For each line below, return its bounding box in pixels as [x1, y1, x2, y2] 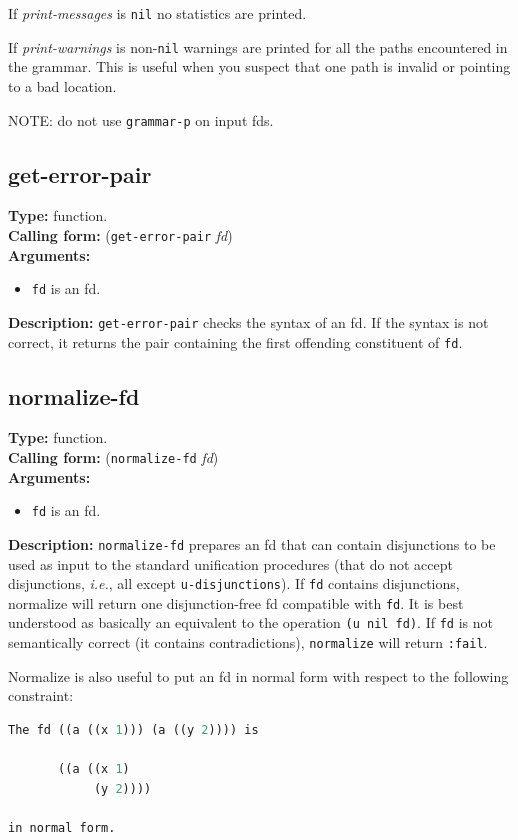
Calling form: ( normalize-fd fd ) [8, 446, 219, 467]
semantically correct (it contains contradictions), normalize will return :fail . [8, 632, 488, 653]
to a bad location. [8, 75, 117, 96]
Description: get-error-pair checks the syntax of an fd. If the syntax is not [8, 311, 489, 332]
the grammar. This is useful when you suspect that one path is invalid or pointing [8, 56, 511, 77]
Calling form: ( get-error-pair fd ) [8, 224, 233, 245]
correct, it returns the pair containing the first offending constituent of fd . [8, 331, 463, 352]
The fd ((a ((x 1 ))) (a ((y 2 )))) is [8, 722, 259, 737]
